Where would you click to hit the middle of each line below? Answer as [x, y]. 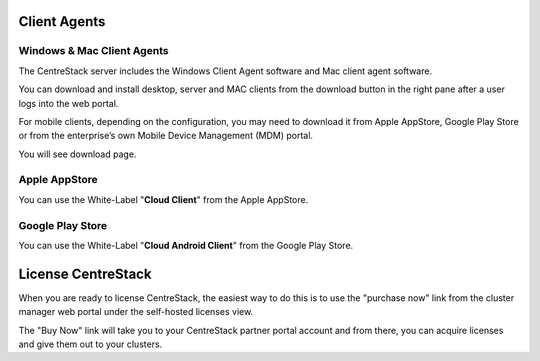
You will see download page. [77, 154]
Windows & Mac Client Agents [93, 51]
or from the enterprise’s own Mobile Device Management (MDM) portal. [166, 136]
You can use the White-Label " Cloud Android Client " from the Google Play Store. [186, 245]
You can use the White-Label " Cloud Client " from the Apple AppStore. [163, 199]
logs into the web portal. [68, 103]
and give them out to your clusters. [90, 344]
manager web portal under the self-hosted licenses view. [136, 312]
